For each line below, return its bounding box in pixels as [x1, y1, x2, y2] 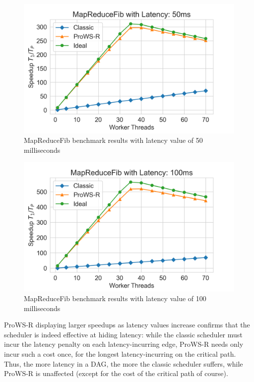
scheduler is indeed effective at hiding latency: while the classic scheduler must [4, 329, 243, 339]
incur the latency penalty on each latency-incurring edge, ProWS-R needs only [4, 339, 244, 349]
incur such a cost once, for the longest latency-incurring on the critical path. [4, 349, 236, 359]
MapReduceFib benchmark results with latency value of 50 [24, 135, 203, 145]
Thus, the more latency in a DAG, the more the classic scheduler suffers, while [4, 358, 243, 369]
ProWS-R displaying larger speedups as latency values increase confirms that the [4, 319, 250, 330]
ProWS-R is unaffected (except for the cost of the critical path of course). [4, 368, 228, 379]
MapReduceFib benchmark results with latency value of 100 [24, 293, 206, 304]
